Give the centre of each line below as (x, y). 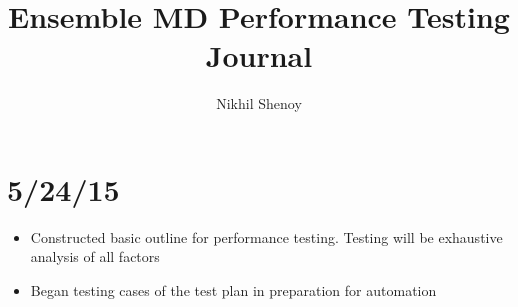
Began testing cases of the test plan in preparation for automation (233, 290)
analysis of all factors (95, 256)
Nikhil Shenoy (259, 103)
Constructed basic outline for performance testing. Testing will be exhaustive (266, 236)
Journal (259, 55)
